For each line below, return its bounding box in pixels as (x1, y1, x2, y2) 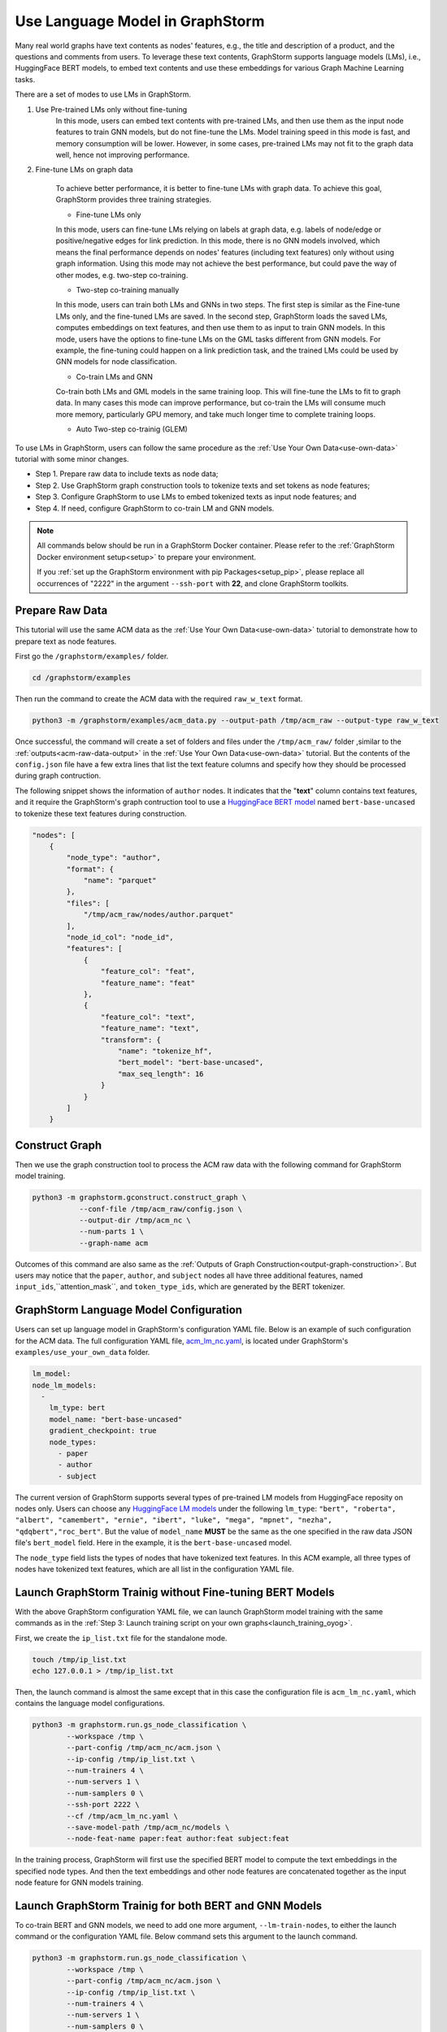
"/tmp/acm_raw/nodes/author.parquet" (83, 910, 234, 919)
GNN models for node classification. (55, 357, 177, 367)
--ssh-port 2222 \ (66, 1800, 140, 1809)
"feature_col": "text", (100, 1012, 195, 1022)
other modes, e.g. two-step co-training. (55, 270, 189, 280)
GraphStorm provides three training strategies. (55, 195, 211, 205)
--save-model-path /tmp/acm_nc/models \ (66, 1822, 230, 1832)
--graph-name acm (79, 1238, 149, 1248)
